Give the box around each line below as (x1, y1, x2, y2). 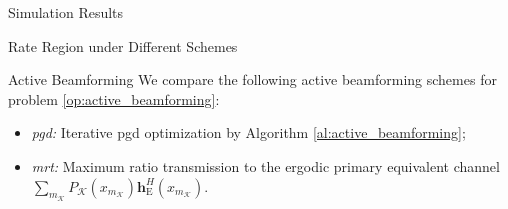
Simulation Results (8, 2, 124, 22)
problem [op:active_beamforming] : (8, 88, 220, 109)
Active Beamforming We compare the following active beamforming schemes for (8, 69, 497, 90)
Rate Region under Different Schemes (8, 35, 238, 56)
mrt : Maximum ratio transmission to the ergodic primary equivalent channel (31, 155, 500, 176)
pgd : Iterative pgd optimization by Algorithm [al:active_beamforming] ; (31, 122, 466, 143)
